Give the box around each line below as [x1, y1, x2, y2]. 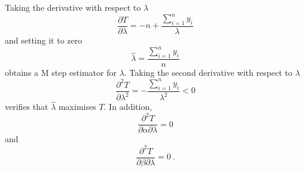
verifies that [5, 100, 48, 113]
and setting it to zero [5, 33, 83, 46]
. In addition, [103, 100, 152, 113]
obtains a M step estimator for [5, 66, 117, 78]
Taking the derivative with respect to [5, 1, 141, 13]
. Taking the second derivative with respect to [124, 66, 292, 78]
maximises [58, 100, 96, 113]
